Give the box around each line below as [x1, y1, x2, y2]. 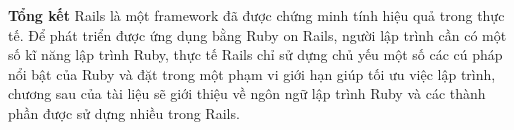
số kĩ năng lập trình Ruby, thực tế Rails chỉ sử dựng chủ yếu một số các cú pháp [8, 44, 503, 65]
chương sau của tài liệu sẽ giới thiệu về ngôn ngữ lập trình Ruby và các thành [8, 83, 486, 104]
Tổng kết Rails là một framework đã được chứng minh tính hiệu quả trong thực [8, 5, 505, 25]
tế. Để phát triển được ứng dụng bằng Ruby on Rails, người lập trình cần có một [8, 24, 507, 45]
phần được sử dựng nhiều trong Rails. [8, 102, 240, 123]
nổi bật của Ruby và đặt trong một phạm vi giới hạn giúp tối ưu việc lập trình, [8, 63, 496, 84]
